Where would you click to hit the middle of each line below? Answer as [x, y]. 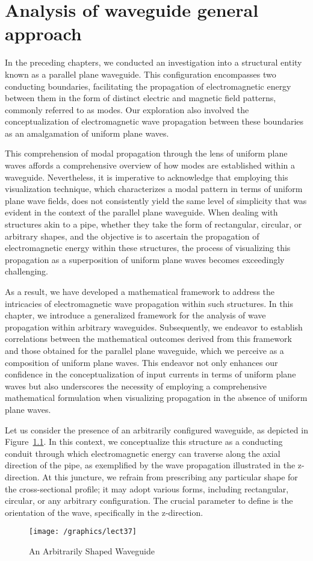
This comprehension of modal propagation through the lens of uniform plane [146, 153]
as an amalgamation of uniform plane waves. [87, 133]
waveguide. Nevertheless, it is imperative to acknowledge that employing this [147, 177]
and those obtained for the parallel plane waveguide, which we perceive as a [144, 350]
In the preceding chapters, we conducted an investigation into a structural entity [153, 62]
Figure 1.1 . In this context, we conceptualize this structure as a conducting [144, 442]
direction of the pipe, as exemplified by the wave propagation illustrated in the [150, 465]
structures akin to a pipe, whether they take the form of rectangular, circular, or [153, 224]
